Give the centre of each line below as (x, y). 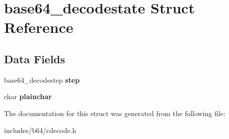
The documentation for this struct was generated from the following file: (115, 113)
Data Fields (35, 59)
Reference (39, 27)
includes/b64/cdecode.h (40, 130)
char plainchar (28, 96)
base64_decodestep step (42, 79)
